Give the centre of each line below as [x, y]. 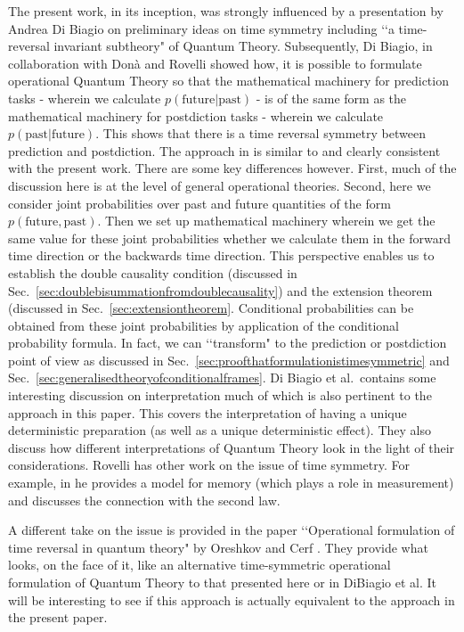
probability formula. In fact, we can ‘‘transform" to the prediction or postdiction [228, 343]
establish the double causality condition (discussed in [153, 272]
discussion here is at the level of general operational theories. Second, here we [220, 185]
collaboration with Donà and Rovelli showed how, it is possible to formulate [215, 63]
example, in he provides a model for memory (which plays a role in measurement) [231, 483]
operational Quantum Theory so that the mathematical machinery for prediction [228, 81]
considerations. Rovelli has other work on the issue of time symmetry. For [209, 465]
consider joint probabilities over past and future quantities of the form [199, 203]
